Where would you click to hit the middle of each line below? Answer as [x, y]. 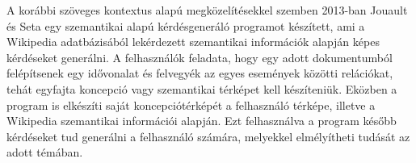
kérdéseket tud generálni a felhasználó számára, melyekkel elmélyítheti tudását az [208, 136]
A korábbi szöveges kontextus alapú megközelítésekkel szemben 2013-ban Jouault [207, 10]
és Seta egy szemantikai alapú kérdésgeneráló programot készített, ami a [186, 25]
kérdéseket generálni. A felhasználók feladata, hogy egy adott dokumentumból [200, 57]
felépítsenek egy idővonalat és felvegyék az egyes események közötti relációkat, [200, 73]
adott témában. [45, 152]
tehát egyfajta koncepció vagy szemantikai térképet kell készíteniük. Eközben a [202, 88]
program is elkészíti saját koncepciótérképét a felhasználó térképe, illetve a [191, 104]
